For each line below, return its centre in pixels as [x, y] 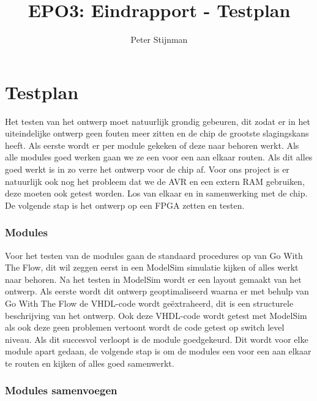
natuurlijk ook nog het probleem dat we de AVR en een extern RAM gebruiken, [155, 181]
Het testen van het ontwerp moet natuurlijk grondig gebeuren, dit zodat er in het [158, 121]
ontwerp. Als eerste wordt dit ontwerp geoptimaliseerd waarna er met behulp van [157, 291]
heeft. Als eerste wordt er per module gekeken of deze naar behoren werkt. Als [152, 145]
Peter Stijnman [159, 39]
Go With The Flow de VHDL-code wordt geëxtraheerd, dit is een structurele [149, 303]
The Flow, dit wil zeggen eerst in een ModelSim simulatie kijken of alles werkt [152, 267]
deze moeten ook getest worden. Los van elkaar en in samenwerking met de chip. [156, 193]
